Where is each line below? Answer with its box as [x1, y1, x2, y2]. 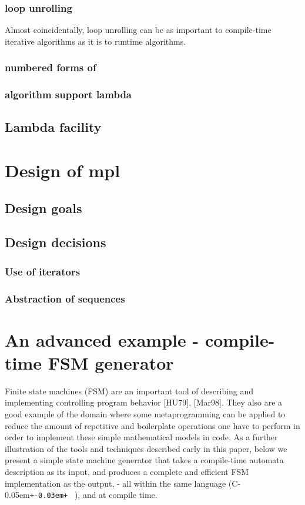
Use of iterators [5, 264, 81, 278]
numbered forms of [5, 60, 96, 75]
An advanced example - [5, 327, 199, 351]
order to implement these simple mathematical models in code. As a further [5, 431, 278, 443]
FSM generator [48, 350, 174, 374]
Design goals [5, 198, 82, 217]
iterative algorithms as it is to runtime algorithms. [5, 35, 186, 47]
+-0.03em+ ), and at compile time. [29, 489, 157, 501]
